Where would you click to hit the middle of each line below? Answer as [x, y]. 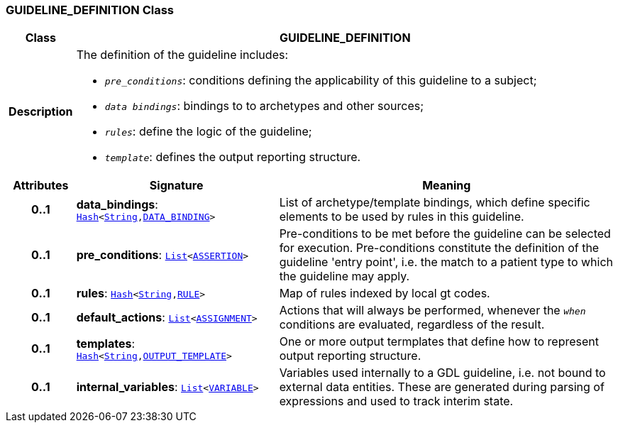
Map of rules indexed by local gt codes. [385, 293]
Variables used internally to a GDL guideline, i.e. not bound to [442, 373]
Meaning [447, 186]
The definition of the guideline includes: [182, 55]
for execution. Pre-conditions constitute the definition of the [439, 248]
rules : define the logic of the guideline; [208, 132]
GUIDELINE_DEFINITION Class [90, 10]
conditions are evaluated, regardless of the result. [412, 325]
